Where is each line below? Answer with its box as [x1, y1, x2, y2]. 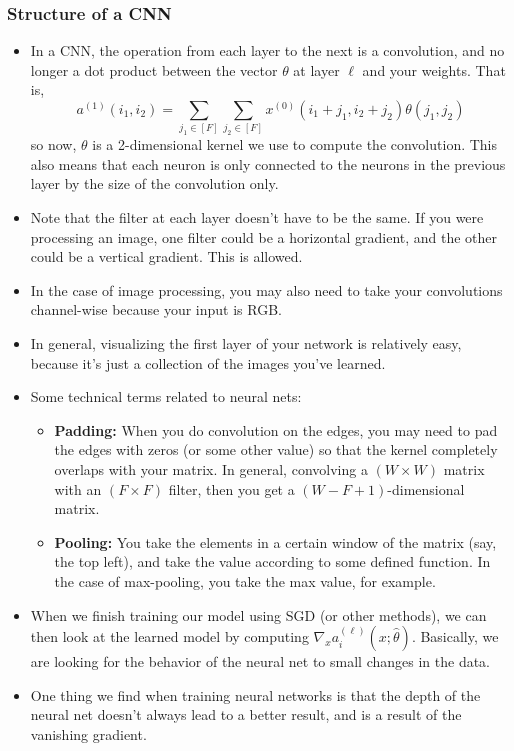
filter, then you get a [168, 478, 295, 499]
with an [54, 478, 102, 499]
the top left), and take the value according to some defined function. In [54, 551, 491, 572]
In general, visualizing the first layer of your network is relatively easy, [30, 333, 462, 354]
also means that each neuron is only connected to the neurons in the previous [30, 153, 506, 174]
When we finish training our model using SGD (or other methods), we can [30, 604, 487, 625]
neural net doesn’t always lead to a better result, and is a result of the [30, 704, 462, 725]
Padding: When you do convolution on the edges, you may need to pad [54, 419, 498, 440]
